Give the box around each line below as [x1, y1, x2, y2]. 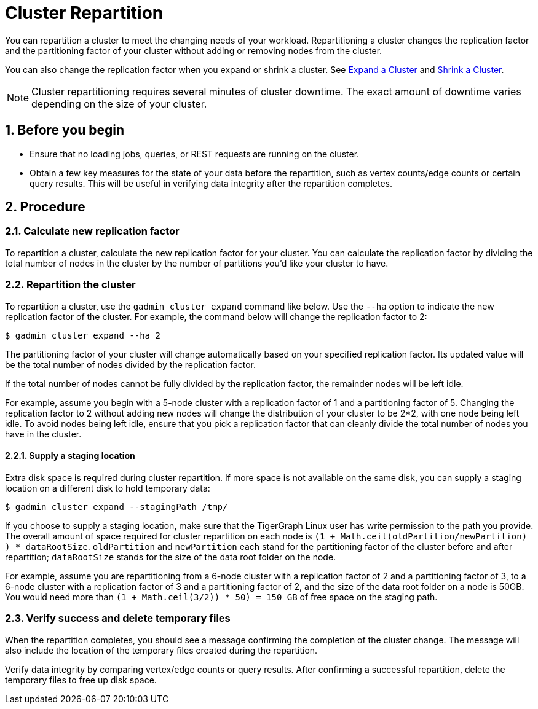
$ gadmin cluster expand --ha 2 [5, 330, 160, 340]
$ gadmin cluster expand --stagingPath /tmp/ [5, 501, 228, 512]
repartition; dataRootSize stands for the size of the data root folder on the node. [5, 551, 336, 562]
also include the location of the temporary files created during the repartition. [5, 644, 318, 656]
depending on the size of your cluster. [31, 97, 207, 110]
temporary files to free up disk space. [5, 674, 157, 685]
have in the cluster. [5, 428, 82, 439]
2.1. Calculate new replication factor [5, 225, 180, 238]
